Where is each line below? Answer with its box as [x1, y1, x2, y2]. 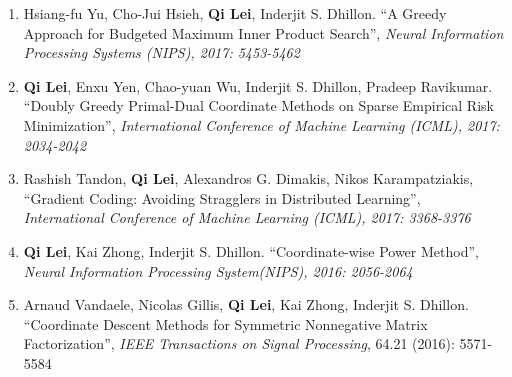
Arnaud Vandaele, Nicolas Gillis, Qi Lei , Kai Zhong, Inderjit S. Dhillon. [23, 294, 469, 315]
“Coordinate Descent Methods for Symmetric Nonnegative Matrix [23, 313, 428, 334]
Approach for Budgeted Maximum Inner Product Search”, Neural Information [23, 22, 504, 43]
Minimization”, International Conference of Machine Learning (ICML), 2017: [23, 114, 500, 135]
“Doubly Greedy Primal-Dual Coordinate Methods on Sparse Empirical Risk [23, 95, 494, 116]
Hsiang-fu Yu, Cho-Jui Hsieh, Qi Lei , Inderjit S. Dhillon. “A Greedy [23, 3, 447, 23]
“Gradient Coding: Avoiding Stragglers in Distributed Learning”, [23, 187, 421, 208]
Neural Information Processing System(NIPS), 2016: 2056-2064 [23, 260, 413, 281]
